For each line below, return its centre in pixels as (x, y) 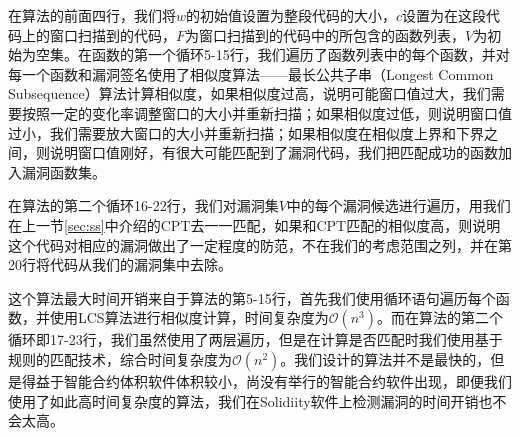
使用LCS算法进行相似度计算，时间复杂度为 (189, 317)
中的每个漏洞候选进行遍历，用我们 (398, 205)
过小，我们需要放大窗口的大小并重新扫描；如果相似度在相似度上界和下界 (246, 132)
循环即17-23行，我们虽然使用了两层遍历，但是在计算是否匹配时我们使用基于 (255, 339)
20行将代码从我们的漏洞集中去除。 (120, 264)
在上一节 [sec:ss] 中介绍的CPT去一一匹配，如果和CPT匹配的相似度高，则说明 (254, 224)
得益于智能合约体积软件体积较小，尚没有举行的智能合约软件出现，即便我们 (266, 380)
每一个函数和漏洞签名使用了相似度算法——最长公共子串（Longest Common (251, 73)
